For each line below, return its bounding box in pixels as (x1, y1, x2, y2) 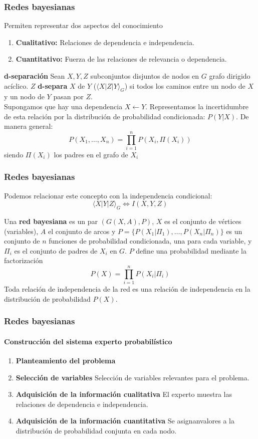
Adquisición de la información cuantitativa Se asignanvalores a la (16, 415, 234, 426)
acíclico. (4, 80, 29, 91)
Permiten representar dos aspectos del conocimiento (4, 20, 163, 31)
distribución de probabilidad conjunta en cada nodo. (16, 425, 177, 435)
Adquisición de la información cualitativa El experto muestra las (16, 389, 232, 399)
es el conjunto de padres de (14, 245, 98, 256)
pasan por (53, 91, 84, 102)
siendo (4, 149, 24, 159)
